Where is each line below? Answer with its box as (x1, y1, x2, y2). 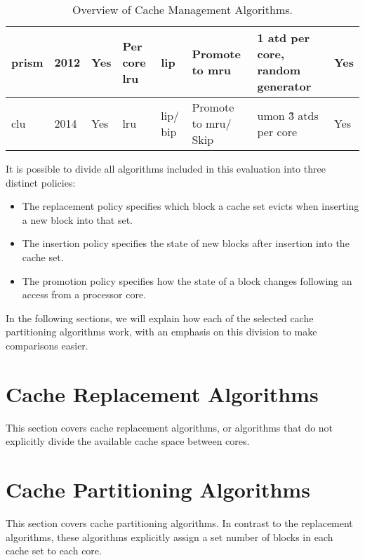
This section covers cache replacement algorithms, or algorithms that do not (6, 420, 333, 434)
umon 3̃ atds (257, 107, 319, 124)
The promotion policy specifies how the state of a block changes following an (22, 273, 352, 288)
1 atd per (257, 29, 310, 46)
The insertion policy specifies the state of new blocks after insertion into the (22, 236, 350, 251)
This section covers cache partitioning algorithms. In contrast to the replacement (6, 515, 353, 530)
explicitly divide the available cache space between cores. (6, 434, 250, 448)
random (257, 62, 300, 78)
